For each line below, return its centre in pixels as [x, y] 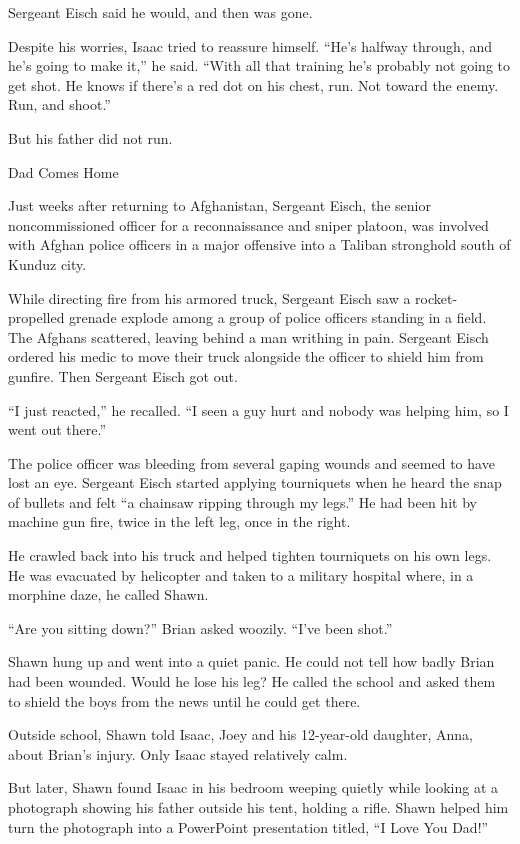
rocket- [436, 297]
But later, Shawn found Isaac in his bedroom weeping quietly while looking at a [253, 787]
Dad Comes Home [63, 171]
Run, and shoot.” [59, 104]
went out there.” [57, 429]
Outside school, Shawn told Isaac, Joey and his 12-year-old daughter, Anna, [240, 734]
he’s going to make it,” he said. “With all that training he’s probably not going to [259, 65]
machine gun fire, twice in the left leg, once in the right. [179, 521]
